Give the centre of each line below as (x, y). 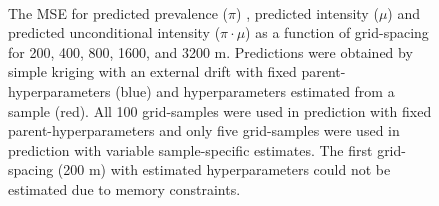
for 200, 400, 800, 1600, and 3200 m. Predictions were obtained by (210, 51)
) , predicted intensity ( (307, 12)
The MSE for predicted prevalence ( (118, 12)
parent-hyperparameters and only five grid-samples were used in (204, 130)
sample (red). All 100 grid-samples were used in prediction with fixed (220, 110)
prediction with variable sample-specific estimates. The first (190, 149)
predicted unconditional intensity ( (114, 32)
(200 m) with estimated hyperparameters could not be (224, 169)
